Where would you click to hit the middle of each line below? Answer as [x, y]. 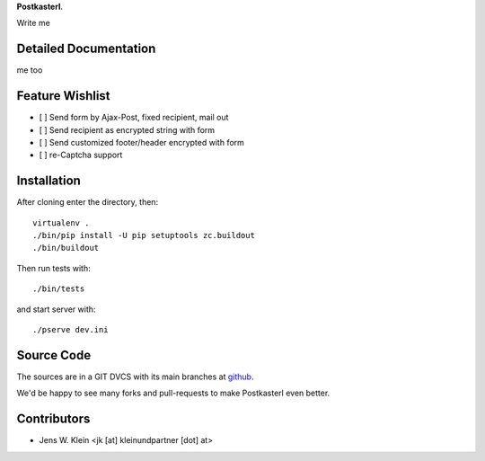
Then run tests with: [53, 268]
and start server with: [56, 309]
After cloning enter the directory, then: [88, 202]
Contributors [53, 419]
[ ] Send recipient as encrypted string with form [127, 129]
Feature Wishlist [64, 96]
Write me [34, 23]
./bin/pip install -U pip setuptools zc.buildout [144, 235]
